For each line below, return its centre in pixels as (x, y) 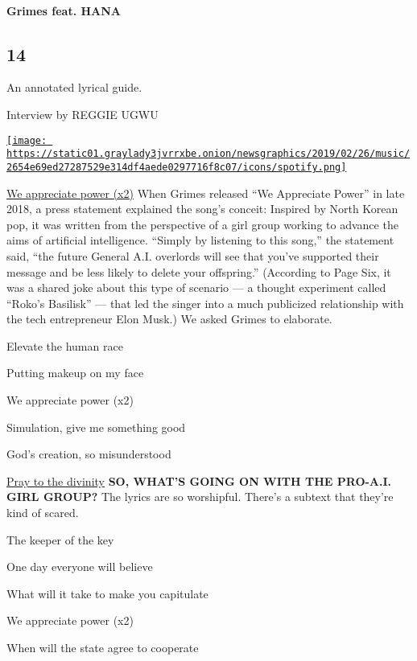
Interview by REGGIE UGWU (83, 114)
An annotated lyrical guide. (74, 87)
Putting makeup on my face (75, 373)
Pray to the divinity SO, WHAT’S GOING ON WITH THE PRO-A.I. (199, 480)
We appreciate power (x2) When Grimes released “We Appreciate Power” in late (206, 193)
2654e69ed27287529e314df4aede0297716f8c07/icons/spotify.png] (177, 167)
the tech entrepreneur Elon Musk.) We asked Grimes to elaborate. (169, 319)
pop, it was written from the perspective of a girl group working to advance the (202, 224)
